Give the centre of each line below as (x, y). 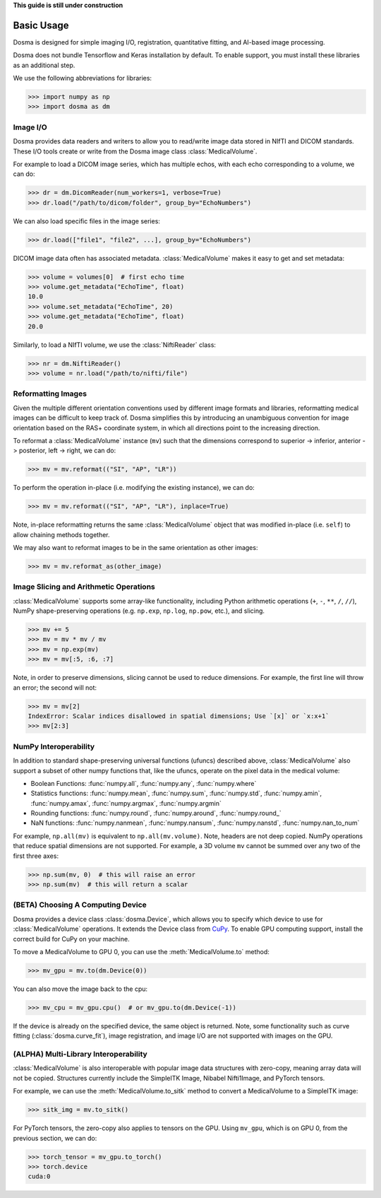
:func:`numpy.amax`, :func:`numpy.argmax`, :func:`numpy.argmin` (126, 803)
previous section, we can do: (55, 1138)
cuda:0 (39, 1176)
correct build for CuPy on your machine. (71, 939)
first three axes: (36, 856)
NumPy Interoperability (54, 746)
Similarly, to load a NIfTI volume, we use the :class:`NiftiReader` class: (115, 345)
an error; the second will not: (55, 687)
